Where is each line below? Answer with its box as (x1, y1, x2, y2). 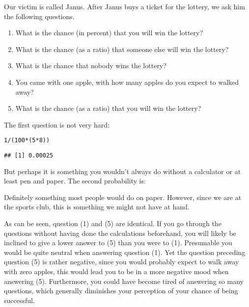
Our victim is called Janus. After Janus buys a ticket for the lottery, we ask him (4, 1, 245, 11)
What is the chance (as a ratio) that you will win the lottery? (15, 103, 201, 113)
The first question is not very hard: (4, 119, 110, 129)
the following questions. (4, 11, 75, 21)
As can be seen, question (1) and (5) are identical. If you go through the (4, 218, 221, 229)
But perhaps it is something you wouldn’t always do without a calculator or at (4, 166, 241, 176)
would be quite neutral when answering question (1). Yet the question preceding (4, 247, 246, 257)
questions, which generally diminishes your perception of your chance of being (4, 285, 238, 296)
